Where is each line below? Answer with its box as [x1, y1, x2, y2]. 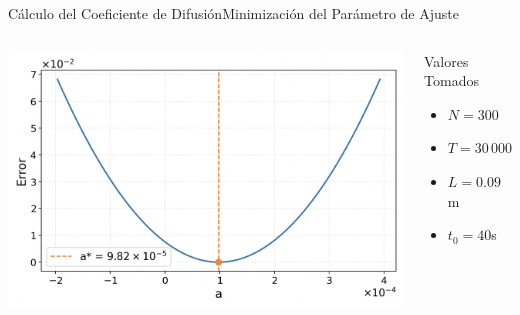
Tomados [424, 70, 479, 91]
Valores [424, 50, 469, 71]
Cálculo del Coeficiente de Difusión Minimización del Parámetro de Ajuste [8, 3, 459, 23]
